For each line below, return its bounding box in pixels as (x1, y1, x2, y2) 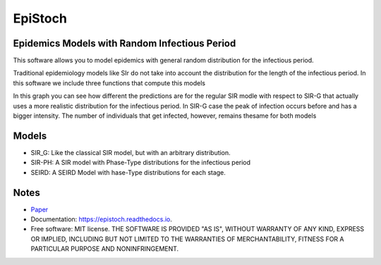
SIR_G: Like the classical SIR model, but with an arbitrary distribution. (30, 148, 231, 156)
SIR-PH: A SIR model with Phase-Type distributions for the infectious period (30, 159, 250, 167)
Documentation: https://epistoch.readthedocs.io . (30, 215, 172, 223)
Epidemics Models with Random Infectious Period (13, 37, 236, 49)
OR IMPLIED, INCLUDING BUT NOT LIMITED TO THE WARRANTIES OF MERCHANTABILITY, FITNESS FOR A (30, 235, 344, 243)
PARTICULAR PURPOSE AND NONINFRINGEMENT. (30, 245, 179, 253)
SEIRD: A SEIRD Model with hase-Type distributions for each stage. (30, 168, 226, 176)
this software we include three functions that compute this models (13, 78, 206, 87)
